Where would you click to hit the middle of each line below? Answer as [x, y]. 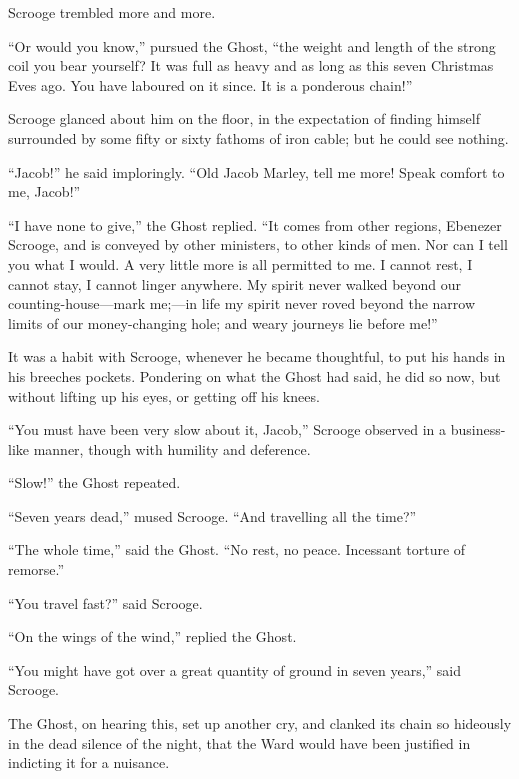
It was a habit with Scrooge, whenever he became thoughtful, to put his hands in [257, 356]
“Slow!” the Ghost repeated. [94, 482]
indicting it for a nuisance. [89, 762]
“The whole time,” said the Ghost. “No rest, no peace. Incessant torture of [237, 549]
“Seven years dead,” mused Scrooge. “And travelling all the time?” [212, 515]
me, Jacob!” [44, 191]
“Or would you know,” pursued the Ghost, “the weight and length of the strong [252, 45]
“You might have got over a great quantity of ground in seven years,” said [235, 669]
